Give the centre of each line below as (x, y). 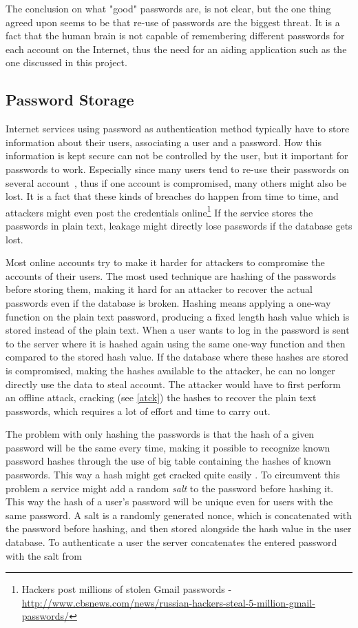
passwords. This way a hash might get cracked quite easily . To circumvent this (173, 475)
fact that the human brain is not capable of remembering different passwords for (175, 36)
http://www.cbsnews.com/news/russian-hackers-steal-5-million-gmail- (168, 602)
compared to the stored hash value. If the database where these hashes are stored (177, 357)
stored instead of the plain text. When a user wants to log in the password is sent (178, 330)
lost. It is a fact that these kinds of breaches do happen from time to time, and (172, 196)
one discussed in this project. (66, 62)
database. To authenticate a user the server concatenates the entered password (171, 542)
